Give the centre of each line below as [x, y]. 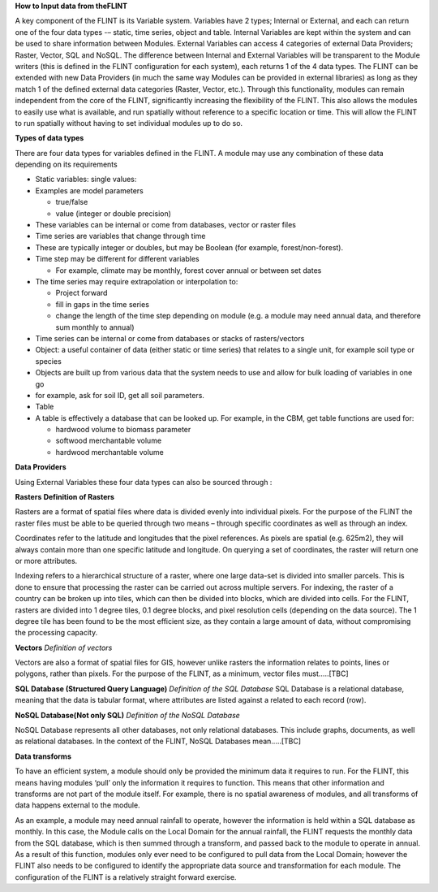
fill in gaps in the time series [103, 304]
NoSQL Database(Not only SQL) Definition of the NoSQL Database [128, 715]
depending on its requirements [66, 165]
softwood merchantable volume [109, 441]
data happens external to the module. [78, 805]
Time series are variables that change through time [120, 236]
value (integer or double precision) [114, 213]
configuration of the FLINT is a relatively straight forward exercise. [126, 877]
